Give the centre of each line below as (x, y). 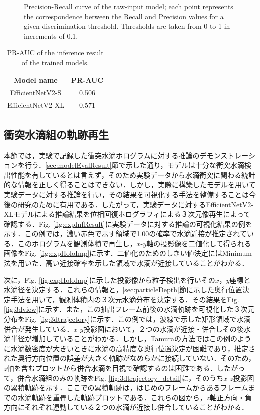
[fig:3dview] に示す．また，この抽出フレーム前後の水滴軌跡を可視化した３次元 (129, 309)
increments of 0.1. (51, 36)
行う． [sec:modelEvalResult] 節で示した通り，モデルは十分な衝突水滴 (134, 165)
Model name (36, 80)
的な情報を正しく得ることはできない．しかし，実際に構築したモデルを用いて (130, 185)
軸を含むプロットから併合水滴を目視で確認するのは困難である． (112, 368)
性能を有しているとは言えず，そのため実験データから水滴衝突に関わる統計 (133, 175)
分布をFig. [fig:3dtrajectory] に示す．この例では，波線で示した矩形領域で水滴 (127, 319)
